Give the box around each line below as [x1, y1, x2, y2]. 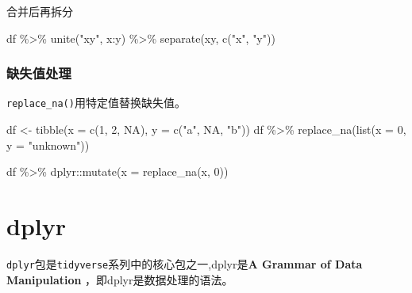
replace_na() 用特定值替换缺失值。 [6, 94, 186, 111]
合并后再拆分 [6, 3, 73, 19]
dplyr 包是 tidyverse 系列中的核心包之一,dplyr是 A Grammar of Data [6, 255, 363, 272]
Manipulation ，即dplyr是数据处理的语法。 [6, 271, 233, 287]
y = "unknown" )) [6, 136, 90, 153]
